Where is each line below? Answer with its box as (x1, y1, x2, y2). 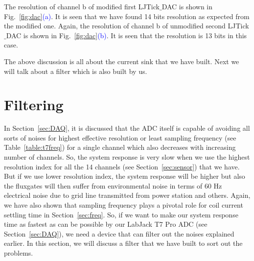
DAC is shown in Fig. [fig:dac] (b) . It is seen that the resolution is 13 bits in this (6, 30, 247, 40)
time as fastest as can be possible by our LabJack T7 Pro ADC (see (4, 219, 208, 229)
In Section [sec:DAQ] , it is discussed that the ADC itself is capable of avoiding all (4, 123, 250, 133)
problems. (4, 248, 33, 258)
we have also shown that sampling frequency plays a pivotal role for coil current (4, 200, 243, 210)
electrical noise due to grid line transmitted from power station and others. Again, (4, 190, 251, 200)
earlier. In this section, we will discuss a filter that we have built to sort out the (4, 238, 243, 248)
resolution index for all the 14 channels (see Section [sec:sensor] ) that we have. (4, 161, 240, 171)
